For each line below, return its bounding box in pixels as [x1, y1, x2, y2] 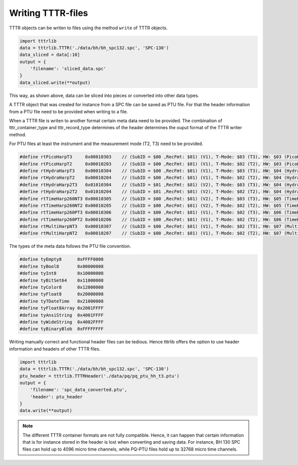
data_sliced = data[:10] [19, 52, 80, 58]
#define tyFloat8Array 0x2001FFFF [19, 306, 104, 311]
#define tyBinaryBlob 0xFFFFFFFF [19, 326, 104, 332]
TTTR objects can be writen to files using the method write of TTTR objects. [9, 25, 168, 31]
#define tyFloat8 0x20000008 [19, 291, 104, 297]
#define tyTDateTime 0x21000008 [19, 298, 104, 304]
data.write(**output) [19, 408, 73, 413]
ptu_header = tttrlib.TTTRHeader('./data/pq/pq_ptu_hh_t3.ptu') [19, 373, 180, 379]
